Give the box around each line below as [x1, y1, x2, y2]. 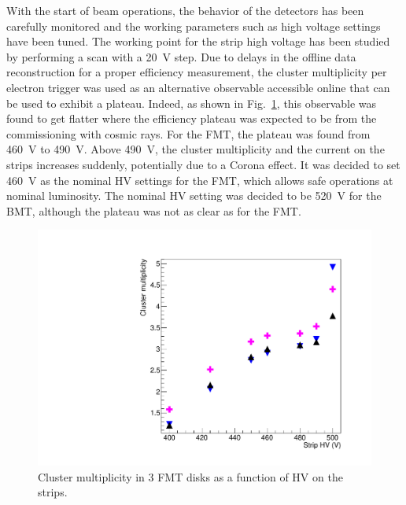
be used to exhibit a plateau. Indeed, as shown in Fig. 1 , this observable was [6, 94, 377, 111]
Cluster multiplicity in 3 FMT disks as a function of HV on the [38, 468, 343, 485]
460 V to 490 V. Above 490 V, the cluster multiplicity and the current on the [6, 141, 385, 157]
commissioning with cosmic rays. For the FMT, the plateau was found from [6, 125, 371, 142]
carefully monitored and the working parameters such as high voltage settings [6, 17, 381, 34]
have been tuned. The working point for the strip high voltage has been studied [6, 33, 390, 50]
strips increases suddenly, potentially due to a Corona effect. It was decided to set [6, 156, 400, 172]
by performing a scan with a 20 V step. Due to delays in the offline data [6, 48, 356, 65]
